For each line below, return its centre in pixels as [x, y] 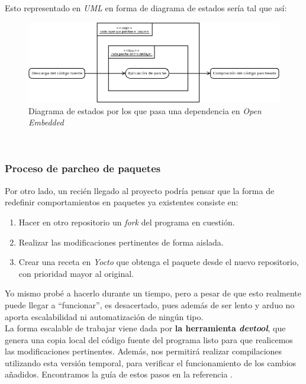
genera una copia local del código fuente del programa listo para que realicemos [149, 339]
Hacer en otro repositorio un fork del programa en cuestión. [127, 222]
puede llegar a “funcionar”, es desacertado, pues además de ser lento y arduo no [150, 304]
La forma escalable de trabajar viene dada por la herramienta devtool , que [145, 328]
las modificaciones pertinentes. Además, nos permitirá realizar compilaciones [144, 351]
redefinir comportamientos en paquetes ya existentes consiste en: [122, 202]
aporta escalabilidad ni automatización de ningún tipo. [104, 316]
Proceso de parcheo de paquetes [83, 168]
